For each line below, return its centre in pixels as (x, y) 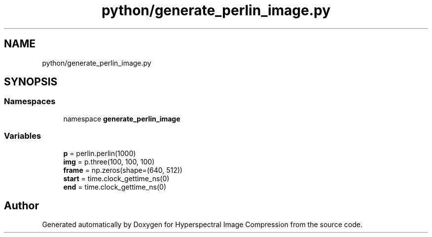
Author (21, 205)
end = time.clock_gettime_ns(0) (115, 187)
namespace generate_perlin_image (122, 118)
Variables (23, 136)
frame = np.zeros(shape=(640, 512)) (123, 170)
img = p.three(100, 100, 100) (109, 161)
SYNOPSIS (31, 82)
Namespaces (30, 101)
